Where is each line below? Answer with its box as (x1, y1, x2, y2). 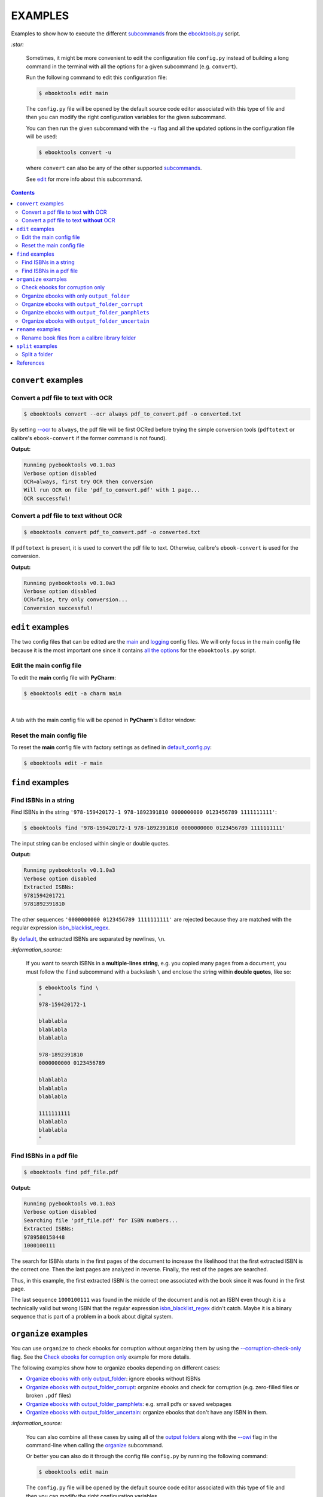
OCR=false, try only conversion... (23, 596, 128, 603)
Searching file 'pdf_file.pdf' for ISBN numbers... (23, 1217, 179, 1224)
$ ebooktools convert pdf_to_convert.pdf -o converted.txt (23, 529, 200, 535)
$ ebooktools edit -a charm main (23, 690, 122, 697)
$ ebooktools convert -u (38, 149, 112, 156)
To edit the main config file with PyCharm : (11, 674, 117, 681)
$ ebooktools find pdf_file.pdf (23, 1169, 119, 1176)
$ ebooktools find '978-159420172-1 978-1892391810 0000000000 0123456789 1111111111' (23, 825, 286, 831)
